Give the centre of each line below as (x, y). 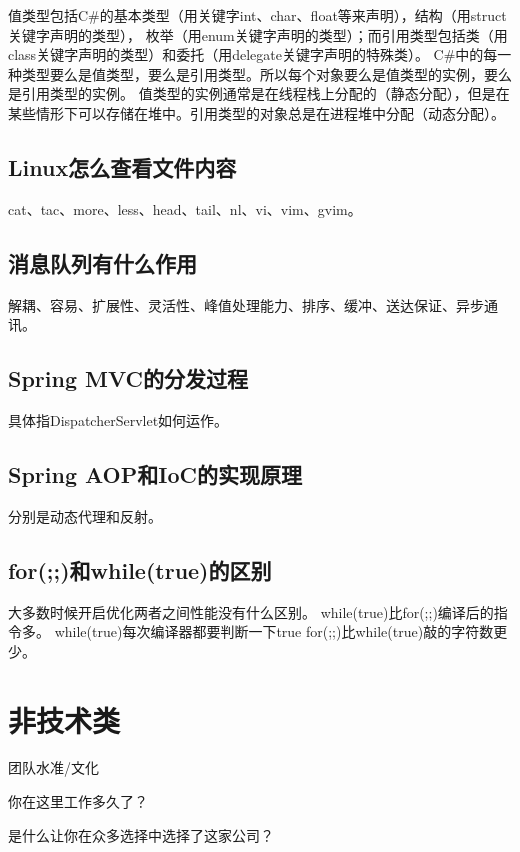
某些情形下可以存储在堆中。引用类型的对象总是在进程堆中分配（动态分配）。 (256, 112)
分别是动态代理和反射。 (85, 515)
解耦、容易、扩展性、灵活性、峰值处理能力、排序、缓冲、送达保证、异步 (246, 304)
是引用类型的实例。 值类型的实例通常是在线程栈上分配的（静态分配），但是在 (259, 93)
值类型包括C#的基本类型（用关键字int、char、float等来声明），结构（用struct (257, 15)
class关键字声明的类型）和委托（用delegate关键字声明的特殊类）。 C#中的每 (253, 54)
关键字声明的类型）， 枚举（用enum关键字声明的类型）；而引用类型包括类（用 (258, 34)
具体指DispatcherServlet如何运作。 (118, 419)
